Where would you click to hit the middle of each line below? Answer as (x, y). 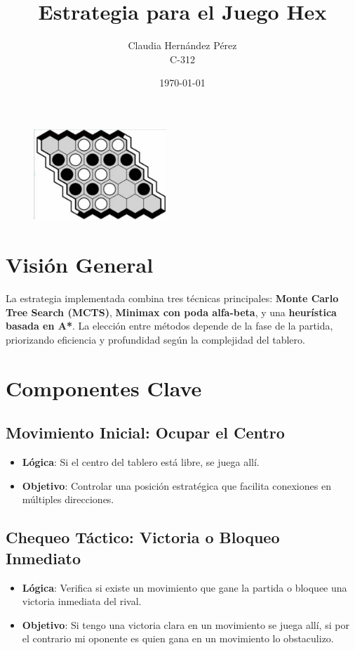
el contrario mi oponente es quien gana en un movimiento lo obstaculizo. (178, 638)
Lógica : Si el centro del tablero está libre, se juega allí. (141, 462)
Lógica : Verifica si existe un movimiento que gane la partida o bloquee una (185, 587)
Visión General (80, 265)
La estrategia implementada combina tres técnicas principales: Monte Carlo (172, 298)
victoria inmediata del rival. (82, 601)
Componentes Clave (104, 388)
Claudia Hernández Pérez (182, 45)
